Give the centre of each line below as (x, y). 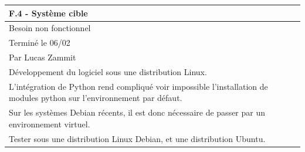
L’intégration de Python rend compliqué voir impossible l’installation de (138, 86)
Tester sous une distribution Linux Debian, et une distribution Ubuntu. (137, 138)
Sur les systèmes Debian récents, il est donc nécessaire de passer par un (137, 112)
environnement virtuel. (50, 124)
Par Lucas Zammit (43, 57)
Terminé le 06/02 (40, 43)
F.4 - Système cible (48, 13)
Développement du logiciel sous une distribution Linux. (108, 71)
